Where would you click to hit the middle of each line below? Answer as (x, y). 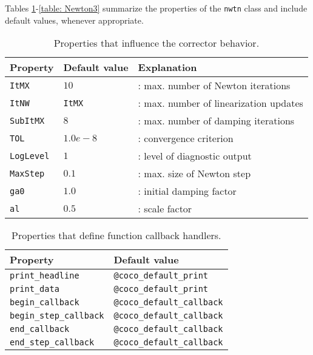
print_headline (45, 276)
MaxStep (27, 173)
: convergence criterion (186, 138)
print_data (35, 289)
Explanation (167, 67)
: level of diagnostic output (195, 156)
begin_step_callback (57, 316)
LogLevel (30, 156)
